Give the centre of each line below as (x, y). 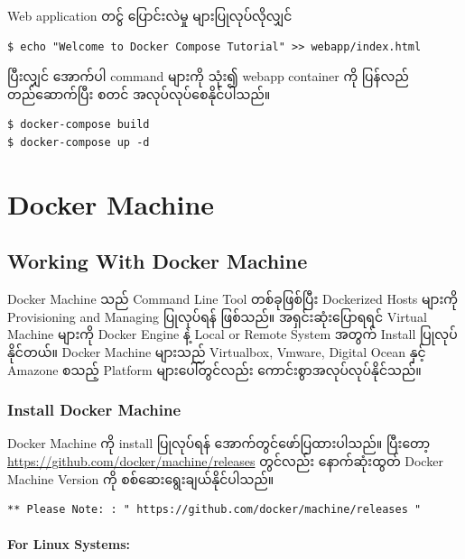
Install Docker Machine (94, 410)
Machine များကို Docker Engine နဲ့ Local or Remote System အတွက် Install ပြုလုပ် (232, 334)
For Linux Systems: (69, 544)
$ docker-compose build (79, 125)
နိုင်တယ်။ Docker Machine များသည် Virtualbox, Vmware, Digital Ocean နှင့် (217, 351)
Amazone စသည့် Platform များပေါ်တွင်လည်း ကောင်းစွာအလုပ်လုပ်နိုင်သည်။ (214, 369)
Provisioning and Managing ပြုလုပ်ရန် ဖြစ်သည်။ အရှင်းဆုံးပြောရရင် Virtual (217, 316)
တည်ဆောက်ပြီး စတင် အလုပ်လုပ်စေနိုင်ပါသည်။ (139, 93)
